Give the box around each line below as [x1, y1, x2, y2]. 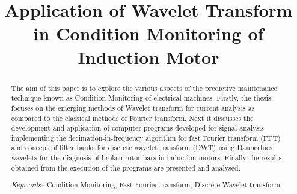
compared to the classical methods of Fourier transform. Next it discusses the [11, 113, 254, 123]
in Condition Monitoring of [33, 21, 264, 46]
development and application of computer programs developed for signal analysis [11, 123, 265, 133]
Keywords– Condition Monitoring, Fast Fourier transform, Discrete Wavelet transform [11, 180, 280, 190]
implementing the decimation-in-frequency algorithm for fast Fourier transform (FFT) [11, 132, 281, 143]
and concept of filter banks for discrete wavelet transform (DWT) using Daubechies [11, 143, 272, 153]
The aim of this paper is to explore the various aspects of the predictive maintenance [11, 83, 277, 93]
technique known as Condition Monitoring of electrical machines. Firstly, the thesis [11, 93, 271, 103]
